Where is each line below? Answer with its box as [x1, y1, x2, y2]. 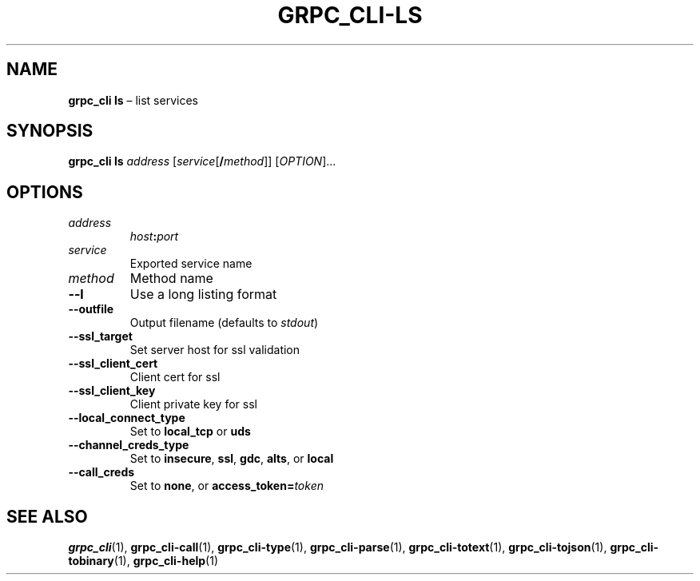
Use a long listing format [129, 286, 277, 303]
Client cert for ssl [129, 370, 221, 384]
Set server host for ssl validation [129, 343, 300, 357]
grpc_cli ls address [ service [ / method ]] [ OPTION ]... [68, 154, 336, 169]
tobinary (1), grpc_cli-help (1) [68, 554, 219, 568]
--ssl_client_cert [68, 356, 158, 371]
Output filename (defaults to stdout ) [129, 316, 319, 330]
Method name [129, 270, 213, 287]
